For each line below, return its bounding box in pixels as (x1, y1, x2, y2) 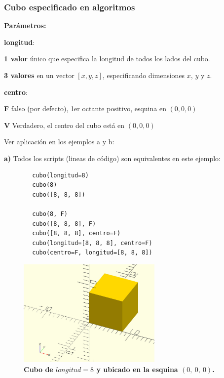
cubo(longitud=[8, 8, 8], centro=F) (32, 239, 152, 247)
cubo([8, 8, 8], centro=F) (32, 230, 121, 237)
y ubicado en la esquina (96, 364, 178, 374)
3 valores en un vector (4, 70, 75, 80)
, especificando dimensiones (102, 70, 185, 80)
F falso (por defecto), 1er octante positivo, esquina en (4, 103, 166, 114)
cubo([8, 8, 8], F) (32, 220, 96, 227)
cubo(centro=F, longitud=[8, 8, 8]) (32, 249, 152, 256)
